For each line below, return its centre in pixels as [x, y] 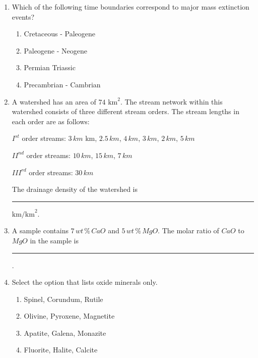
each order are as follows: [51, 121]
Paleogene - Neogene [55, 50]
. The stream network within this [171, 101]
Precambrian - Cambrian [62, 84]
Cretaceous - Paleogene [60, 34]
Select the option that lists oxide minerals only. [85, 282]
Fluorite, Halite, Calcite [61, 350]
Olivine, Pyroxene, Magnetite [69, 316]
